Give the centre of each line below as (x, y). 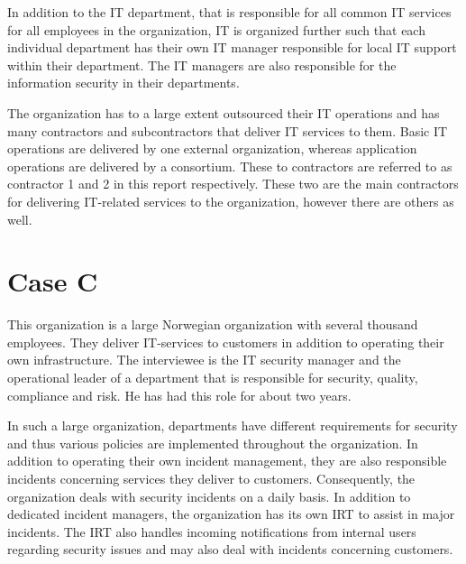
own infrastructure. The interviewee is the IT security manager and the (204, 360)
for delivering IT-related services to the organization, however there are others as (231, 201)
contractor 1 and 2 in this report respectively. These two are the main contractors (233, 184)
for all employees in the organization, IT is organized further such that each (216, 29)
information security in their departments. (123, 83)
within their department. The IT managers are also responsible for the (202, 65)
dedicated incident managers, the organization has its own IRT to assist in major (231, 514)
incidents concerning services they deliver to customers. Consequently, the (211, 478)
